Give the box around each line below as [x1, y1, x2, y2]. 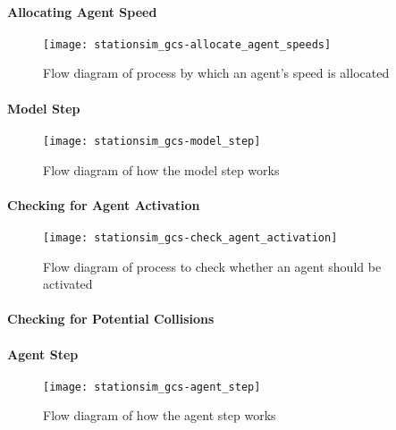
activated [43, 274, 93, 293]
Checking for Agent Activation [7, 195, 200, 214]
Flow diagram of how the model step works [43, 160, 280, 179]
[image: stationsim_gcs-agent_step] [43, 380, 261, 393]
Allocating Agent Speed [7, 2, 157, 21]
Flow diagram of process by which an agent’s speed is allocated [43, 63, 390, 82]
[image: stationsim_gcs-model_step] [43, 134, 261, 148]
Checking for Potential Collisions [7, 309, 215, 328]
